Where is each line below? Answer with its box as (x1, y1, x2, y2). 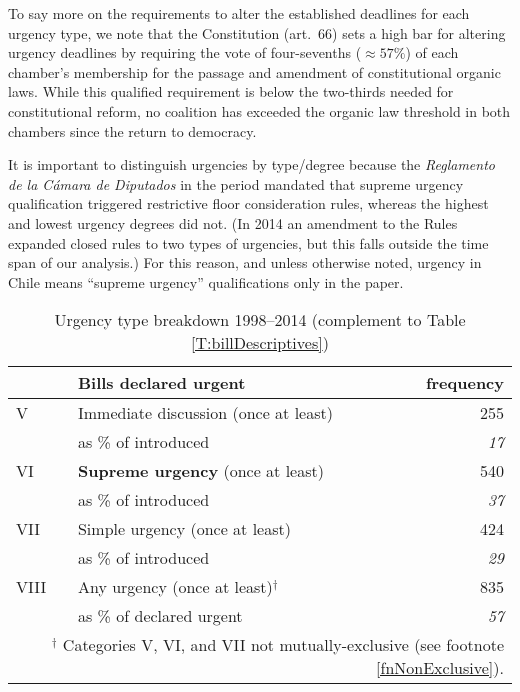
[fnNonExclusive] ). (376, 656, 504, 680)
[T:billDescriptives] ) (191, 331, 329, 355)
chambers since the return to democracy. (8, 120, 257, 141)
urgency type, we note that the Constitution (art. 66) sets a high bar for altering (8, 22, 506, 43)
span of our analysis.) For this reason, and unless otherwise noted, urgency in (8, 252, 482, 273)
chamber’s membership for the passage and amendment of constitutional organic (8, 61, 501, 82)
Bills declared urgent (77, 371, 246, 395)
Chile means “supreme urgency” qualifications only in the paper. (8, 271, 404, 292)
